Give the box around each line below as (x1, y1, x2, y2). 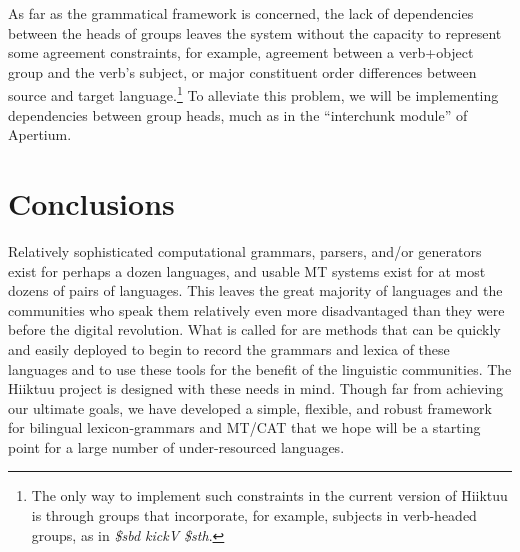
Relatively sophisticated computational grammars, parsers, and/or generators (8, 240, 482, 261)
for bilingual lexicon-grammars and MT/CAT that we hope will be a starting (8, 417, 481, 438)
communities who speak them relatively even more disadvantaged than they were (8, 299, 505, 320)
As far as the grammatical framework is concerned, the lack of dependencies (8, 3, 474, 23)
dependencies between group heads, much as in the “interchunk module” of (8, 104, 468, 125)
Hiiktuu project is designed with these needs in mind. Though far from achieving (8, 378, 504, 399)
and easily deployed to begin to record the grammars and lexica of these (8, 338, 450, 359)
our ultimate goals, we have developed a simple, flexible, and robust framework (8, 397, 492, 418)
